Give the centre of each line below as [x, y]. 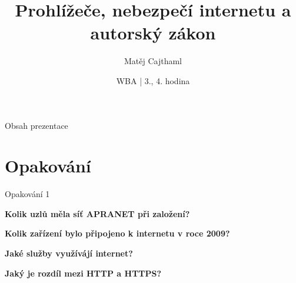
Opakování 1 [27, 194]
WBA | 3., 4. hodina [153, 80]
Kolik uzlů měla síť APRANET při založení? [97, 213]
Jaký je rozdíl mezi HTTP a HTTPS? [83, 273]
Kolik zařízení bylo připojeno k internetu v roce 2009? [117, 233]
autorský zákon [153, 33]
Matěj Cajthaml [153, 61]
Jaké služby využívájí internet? [69, 253]
